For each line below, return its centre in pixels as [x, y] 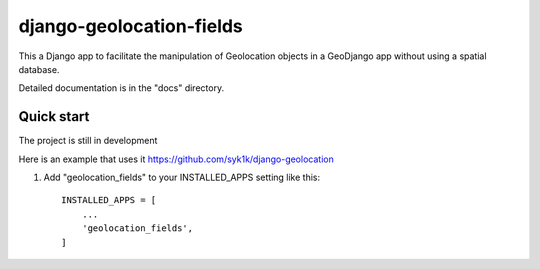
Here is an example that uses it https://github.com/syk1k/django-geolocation [176, 159]
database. [39, 69]
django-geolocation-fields [131, 26]
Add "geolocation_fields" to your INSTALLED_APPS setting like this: [181, 177]
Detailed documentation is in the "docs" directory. [121, 88]
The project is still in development [88, 141]
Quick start [54, 116]
